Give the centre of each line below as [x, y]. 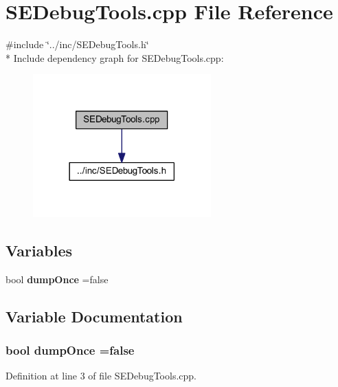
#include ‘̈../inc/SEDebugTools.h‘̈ [77, 44]
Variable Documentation [94, 316]
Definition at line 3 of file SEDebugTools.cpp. [101, 376]
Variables [39, 250]
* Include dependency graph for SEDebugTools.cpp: [115, 57]
